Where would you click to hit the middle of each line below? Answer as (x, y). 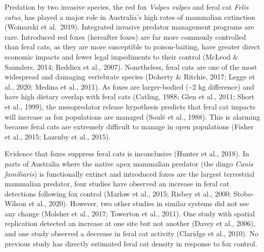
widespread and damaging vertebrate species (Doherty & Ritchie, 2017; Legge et (130, 77)
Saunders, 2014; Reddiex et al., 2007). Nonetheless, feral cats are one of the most (131, 66)
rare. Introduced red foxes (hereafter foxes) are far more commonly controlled (125, 36)
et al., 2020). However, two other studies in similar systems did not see (139, 203)
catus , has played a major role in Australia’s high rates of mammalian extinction (130, 17)
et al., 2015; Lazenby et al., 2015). (58, 136)
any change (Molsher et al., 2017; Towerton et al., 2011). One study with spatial (130, 213)
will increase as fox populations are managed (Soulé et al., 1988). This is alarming (133, 116)
